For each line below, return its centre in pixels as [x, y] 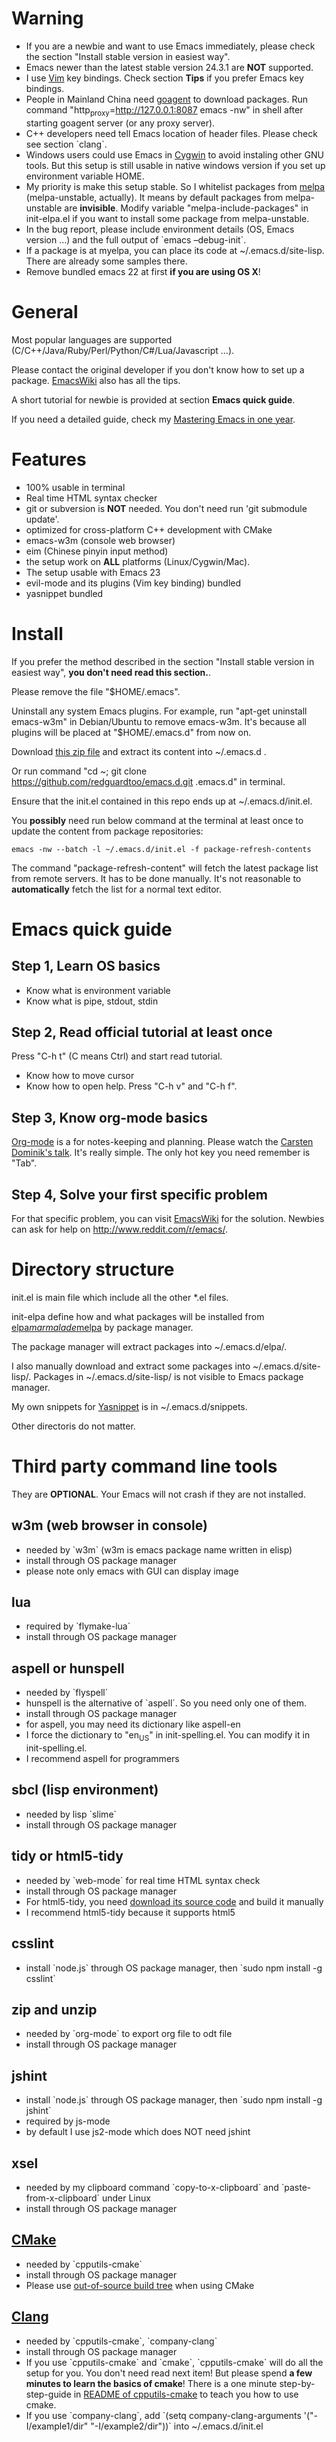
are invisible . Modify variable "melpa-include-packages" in [186, 208]
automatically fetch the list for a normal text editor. [116, 889]
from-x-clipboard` [63, 2198]
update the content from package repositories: [107, 831]
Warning [47, 18]
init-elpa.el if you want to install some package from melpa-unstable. [167, 218]
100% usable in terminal [75, 487]
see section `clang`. [66, 144]
